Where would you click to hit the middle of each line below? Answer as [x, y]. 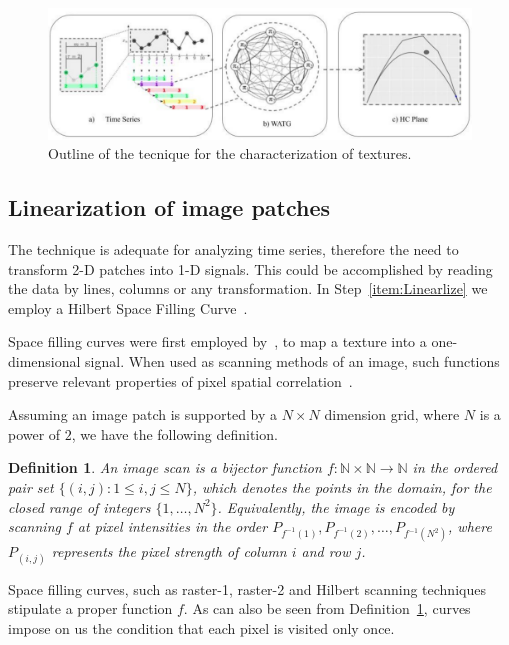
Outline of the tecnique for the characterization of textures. [230, 153]
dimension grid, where [392, 414]
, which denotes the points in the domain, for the [342, 487]
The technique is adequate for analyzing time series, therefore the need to [233, 249]
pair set [31, 487]
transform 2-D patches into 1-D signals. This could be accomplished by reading [250, 268]
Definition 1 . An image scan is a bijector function [165, 467]
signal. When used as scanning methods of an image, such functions [292, 361]
